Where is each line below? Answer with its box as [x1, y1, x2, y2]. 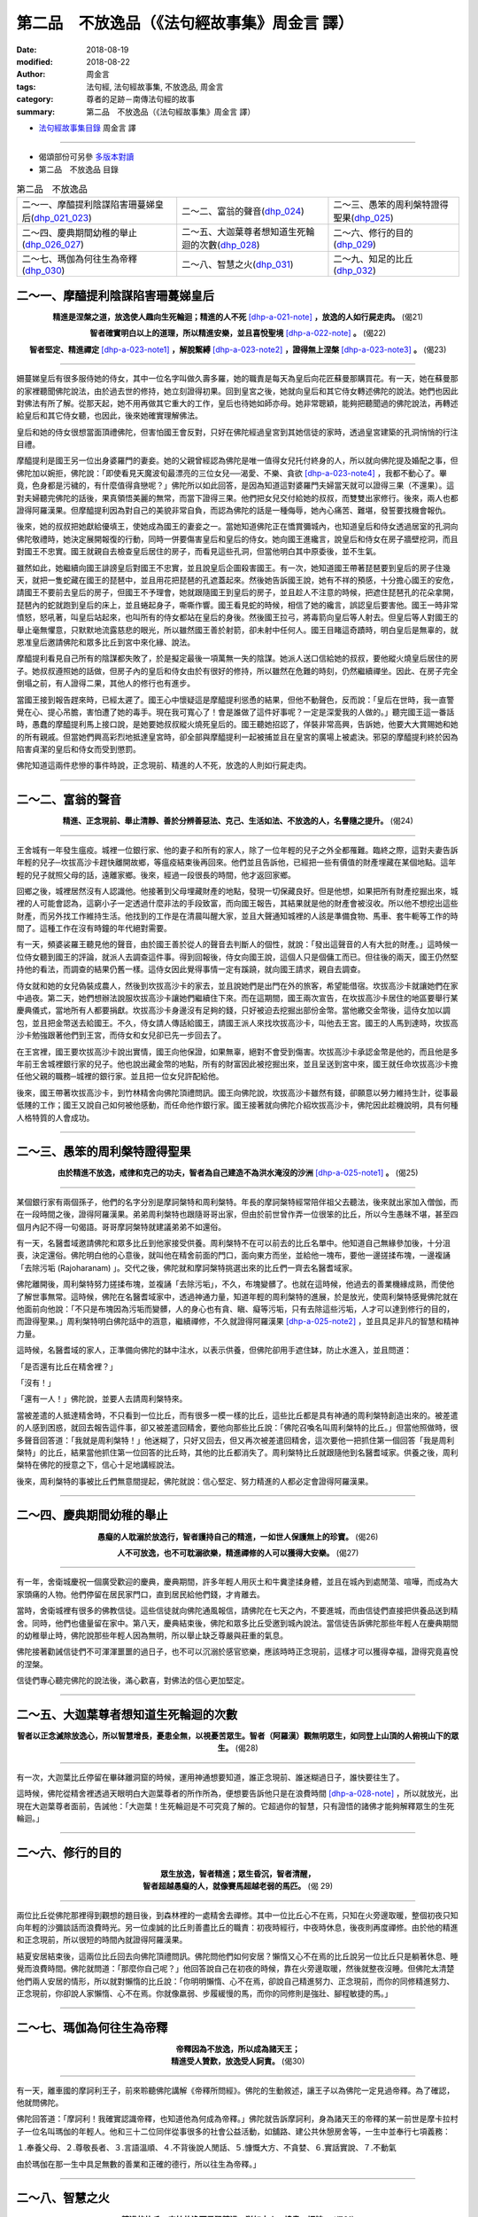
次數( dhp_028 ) [199, 239, 260, 252]
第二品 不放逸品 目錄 [38, 164, 119, 175]
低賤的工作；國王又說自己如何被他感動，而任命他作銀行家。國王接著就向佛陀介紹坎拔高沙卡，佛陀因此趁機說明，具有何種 [16, 1100, 459, 1110]
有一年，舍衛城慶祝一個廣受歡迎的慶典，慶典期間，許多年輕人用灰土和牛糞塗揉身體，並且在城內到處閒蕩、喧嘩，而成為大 [16, 1577, 459, 1587]
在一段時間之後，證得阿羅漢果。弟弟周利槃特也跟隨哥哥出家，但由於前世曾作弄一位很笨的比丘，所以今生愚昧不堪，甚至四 [16, 1209, 459, 1219]
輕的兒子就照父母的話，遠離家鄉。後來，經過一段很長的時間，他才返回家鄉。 [16, 869, 296, 880]
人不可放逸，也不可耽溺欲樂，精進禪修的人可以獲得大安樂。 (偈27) [116, 1547, 359, 1558]
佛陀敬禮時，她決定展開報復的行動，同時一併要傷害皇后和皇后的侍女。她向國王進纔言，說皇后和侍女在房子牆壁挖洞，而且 [16, 533, 459, 544]
